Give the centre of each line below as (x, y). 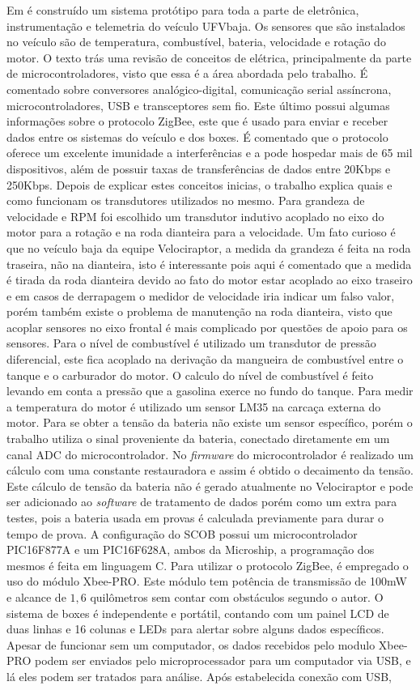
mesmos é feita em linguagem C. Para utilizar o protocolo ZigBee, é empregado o (208, 565)
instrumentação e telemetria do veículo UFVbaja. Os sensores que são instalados (206, 26)
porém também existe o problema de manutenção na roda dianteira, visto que (199, 311)
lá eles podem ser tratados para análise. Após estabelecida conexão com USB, (199, 676)
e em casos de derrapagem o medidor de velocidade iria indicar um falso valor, (201, 295)
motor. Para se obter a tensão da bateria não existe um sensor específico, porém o (210, 422)
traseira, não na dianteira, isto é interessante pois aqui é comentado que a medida (209, 264)
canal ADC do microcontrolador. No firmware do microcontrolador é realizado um (210, 454)
